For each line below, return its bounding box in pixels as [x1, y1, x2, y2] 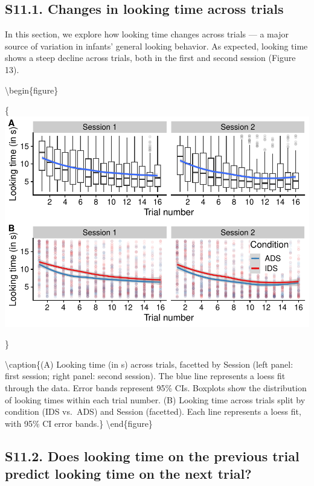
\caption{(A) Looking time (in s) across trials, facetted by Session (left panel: [5, 357, 293, 370]
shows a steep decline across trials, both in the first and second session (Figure [5, 51, 296, 64]
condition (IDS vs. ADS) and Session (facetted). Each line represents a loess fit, [5, 405, 301, 418]
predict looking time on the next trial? [5, 464, 252, 483]
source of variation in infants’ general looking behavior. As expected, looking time [5, 39, 308, 52]
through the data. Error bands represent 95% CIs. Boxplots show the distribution [5, 382, 307, 394]
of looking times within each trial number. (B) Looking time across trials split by [5, 393, 306, 406]
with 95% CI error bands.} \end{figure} [5, 417, 153, 429]
